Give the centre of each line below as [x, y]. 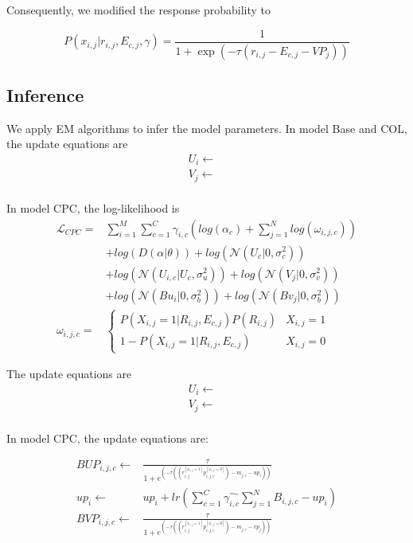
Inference [45, 94]
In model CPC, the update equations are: [107, 438]
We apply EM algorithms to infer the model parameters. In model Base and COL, [207, 128]
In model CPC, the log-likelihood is [93, 207]
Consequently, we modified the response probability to [139, 10]
